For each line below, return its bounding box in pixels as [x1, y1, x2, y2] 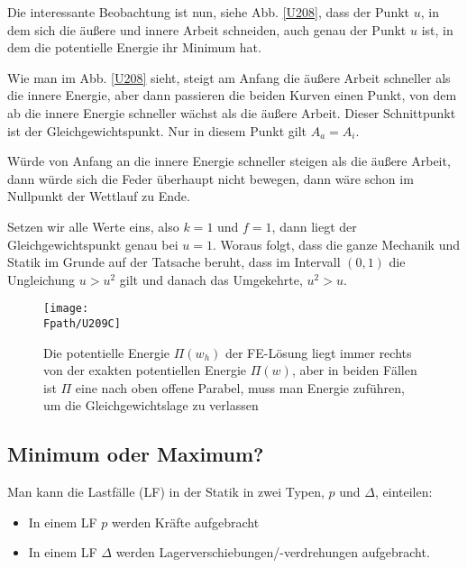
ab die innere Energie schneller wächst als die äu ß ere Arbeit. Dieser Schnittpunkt [7, 103, 456, 122]
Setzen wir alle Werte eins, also [7, 216, 179, 235]
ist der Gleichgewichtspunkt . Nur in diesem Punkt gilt [7, 121, 307, 140]
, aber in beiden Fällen [291, 361, 417, 380]
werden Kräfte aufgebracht [112, 512, 260, 531]
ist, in [421, 20, 453, 39]
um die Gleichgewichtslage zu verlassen [43, 396, 259, 415]
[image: [43, 302, 89, 316]
